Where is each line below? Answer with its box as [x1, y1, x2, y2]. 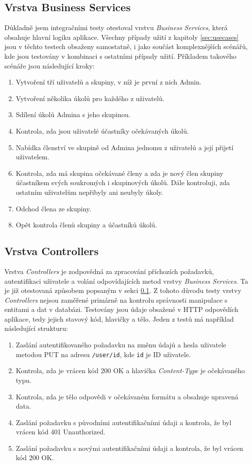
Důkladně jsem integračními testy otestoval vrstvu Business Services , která [4, 22, 228, 33]
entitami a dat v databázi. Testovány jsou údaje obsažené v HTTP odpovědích [4, 304, 238, 314]
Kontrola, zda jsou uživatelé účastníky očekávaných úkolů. [16, 125, 189, 136]
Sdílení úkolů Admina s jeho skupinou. [16, 109, 131, 120]
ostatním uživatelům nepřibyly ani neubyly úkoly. [16, 187, 163, 197]
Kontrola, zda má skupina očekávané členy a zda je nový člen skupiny [16, 168, 223, 178]
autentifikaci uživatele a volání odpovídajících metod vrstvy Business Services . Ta [4, 275, 248, 286]
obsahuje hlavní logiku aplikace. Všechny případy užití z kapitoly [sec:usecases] [4, 32, 239, 42]
